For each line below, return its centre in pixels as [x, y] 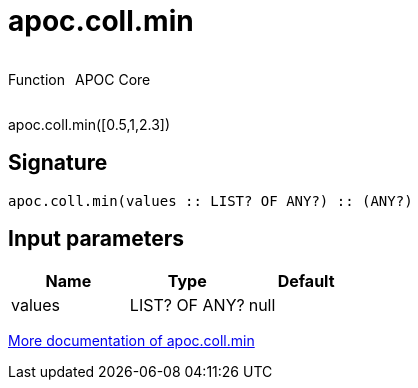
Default [306, 281]
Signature [58, 163]
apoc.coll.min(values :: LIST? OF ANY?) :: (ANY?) [210, 200]
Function [36, 79]
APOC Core [112, 79]
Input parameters [96, 239]
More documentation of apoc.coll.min [131, 341]
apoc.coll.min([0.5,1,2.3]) [89, 124]
